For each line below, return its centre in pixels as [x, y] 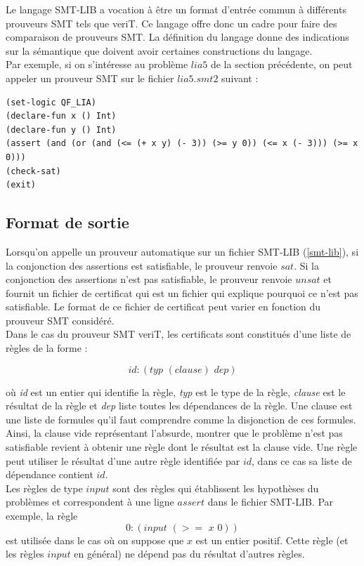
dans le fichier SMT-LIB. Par [271, 502]
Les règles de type [44, 488]
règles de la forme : [47, 348]
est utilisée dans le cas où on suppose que [95, 540]
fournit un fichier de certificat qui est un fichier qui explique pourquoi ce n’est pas [182, 292]
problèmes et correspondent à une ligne [90, 502]
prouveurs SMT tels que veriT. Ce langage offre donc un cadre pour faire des [171, 23]
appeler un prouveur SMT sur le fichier [90, 78]
